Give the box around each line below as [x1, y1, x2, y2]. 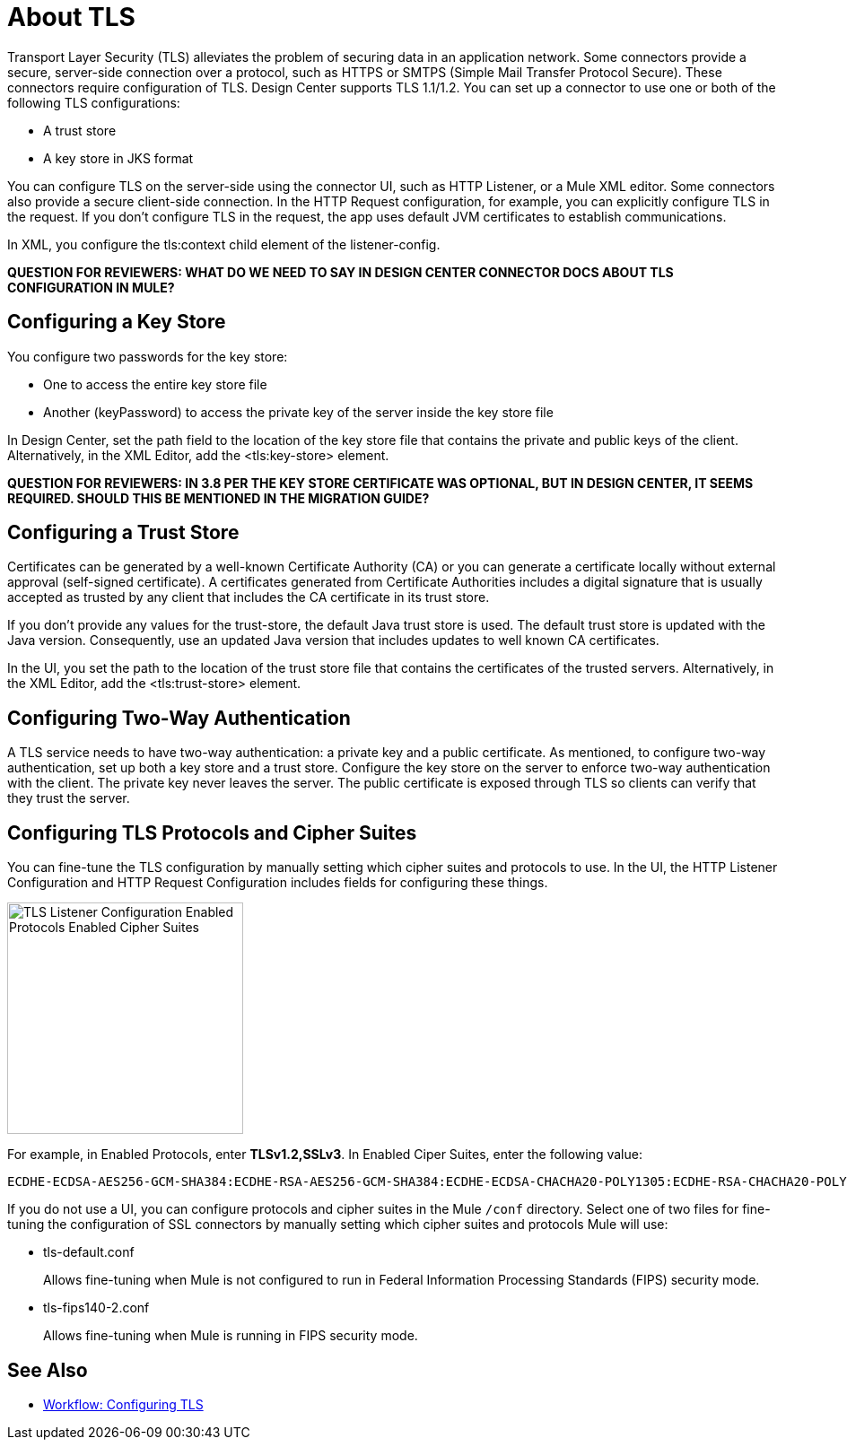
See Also [7, 1358, 88, 1382]
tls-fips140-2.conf [43, 1300, 150, 1316]
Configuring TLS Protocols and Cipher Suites [7, 821, 417, 844]
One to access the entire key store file [43, 376, 267, 392]
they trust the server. [7, 790, 130, 806]
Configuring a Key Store [7, 310, 226, 334]
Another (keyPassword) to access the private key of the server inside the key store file [43, 404, 554, 420]
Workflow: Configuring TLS [43, 1396, 204, 1412]
